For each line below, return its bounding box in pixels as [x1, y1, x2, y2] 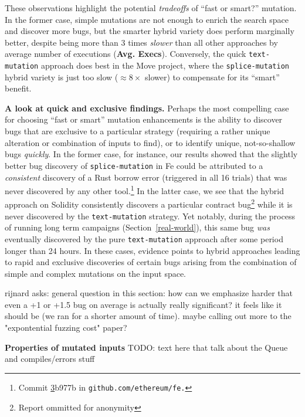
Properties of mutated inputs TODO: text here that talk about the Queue [5, 341, 288, 353]
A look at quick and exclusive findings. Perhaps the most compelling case [5, 101, 289, 114]
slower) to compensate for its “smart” [145, 70, 280, 83]
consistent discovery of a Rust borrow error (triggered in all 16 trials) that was [5, 171, 287, 183]
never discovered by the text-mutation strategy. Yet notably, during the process [5, 209, 295, 222]
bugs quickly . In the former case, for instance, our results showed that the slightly [5, 148, 298, 160]
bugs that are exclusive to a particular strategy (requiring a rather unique [5, 125, 270, 137]
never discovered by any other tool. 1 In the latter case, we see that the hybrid [5, 183, 284, 196]
